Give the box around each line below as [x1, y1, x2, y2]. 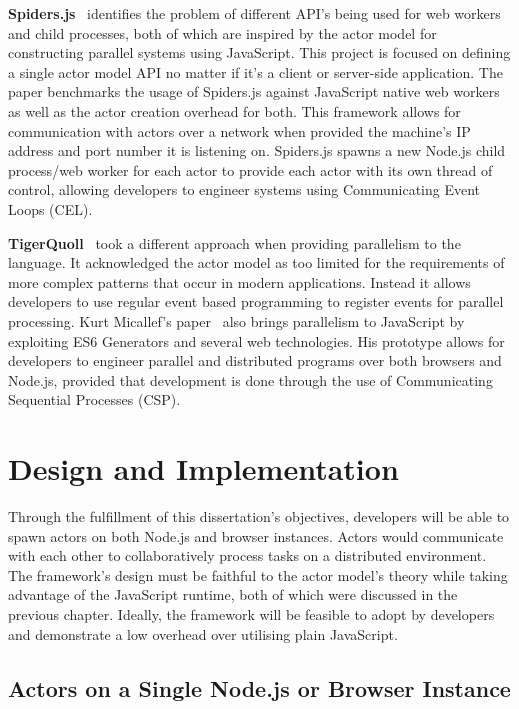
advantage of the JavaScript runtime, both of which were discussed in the [8, 584, 458, 605]
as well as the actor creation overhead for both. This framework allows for [8, 100, 461, 121]
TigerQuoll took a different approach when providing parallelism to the [8, 232, 461, 253]
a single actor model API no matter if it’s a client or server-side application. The [8, 61, 503, 82]
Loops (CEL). [8, 198, 93, 219]
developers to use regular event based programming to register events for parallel [8, 291, 504, 312]
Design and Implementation [8, 448, 399, 489]
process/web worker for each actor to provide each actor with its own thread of [8, 159, 493, 180]
